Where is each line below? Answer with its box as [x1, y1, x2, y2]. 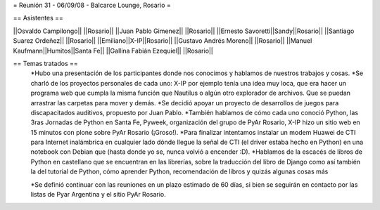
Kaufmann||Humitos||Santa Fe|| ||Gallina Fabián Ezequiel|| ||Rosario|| [13, 46, 214, 55]
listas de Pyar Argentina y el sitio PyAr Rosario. [30, 190, 167, 199]
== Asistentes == [13, 14, 63, 22]
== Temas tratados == [13, 59, 79, 67]
